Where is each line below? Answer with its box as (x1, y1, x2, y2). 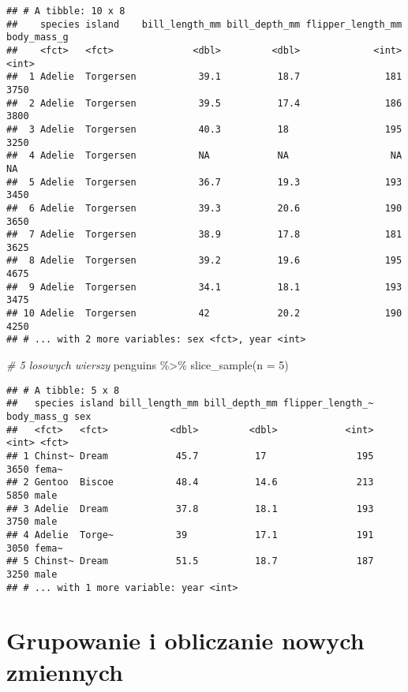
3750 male (6, 516, 58, 528)
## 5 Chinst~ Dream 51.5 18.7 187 (6, 555, 374, 567)
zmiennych (6, 655, 124, 687)
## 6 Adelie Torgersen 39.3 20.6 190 (6, 202, 402, 214)
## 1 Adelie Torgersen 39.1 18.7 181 (6, 71, 402, 83)
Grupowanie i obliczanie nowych (6, 624, 365, 656)
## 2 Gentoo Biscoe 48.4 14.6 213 (6, 477, 374, 488)
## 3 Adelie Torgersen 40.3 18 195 (6, 123, 402, 135)
